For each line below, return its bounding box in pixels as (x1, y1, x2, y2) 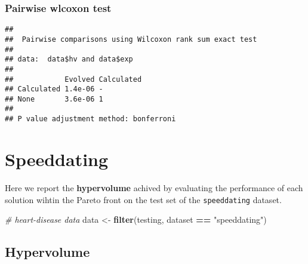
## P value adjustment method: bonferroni (5, 115, 176, 124)
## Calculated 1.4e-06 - (5, 85, 103, 94)
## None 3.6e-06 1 (5, 94, 103, 103)
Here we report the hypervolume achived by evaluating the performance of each (5, 181, 303, 194)
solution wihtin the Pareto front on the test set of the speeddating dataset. (5, 193, 282, 205)
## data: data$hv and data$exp (5, 55, 133, 64)
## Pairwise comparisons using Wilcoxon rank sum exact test (5, 35, 257, 44)
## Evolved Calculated (5, 75, 142, 84)
